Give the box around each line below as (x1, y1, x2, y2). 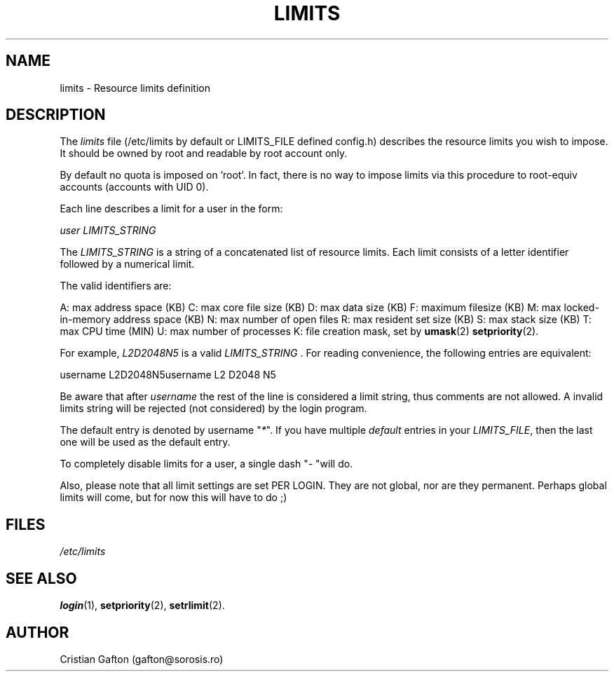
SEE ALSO (6, 569, 77, 587)
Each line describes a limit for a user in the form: (60, 203, 283, 215)
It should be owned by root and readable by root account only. (60, 147, 348, 160)
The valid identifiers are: (60, 280, 172, 292)
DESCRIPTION (6, 106, 106, 124)
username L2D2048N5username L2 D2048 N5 (60, 369, 276, 381)
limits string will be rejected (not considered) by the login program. (60, 402, 367, 415)
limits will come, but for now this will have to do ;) (60, 491, 287, 504)
